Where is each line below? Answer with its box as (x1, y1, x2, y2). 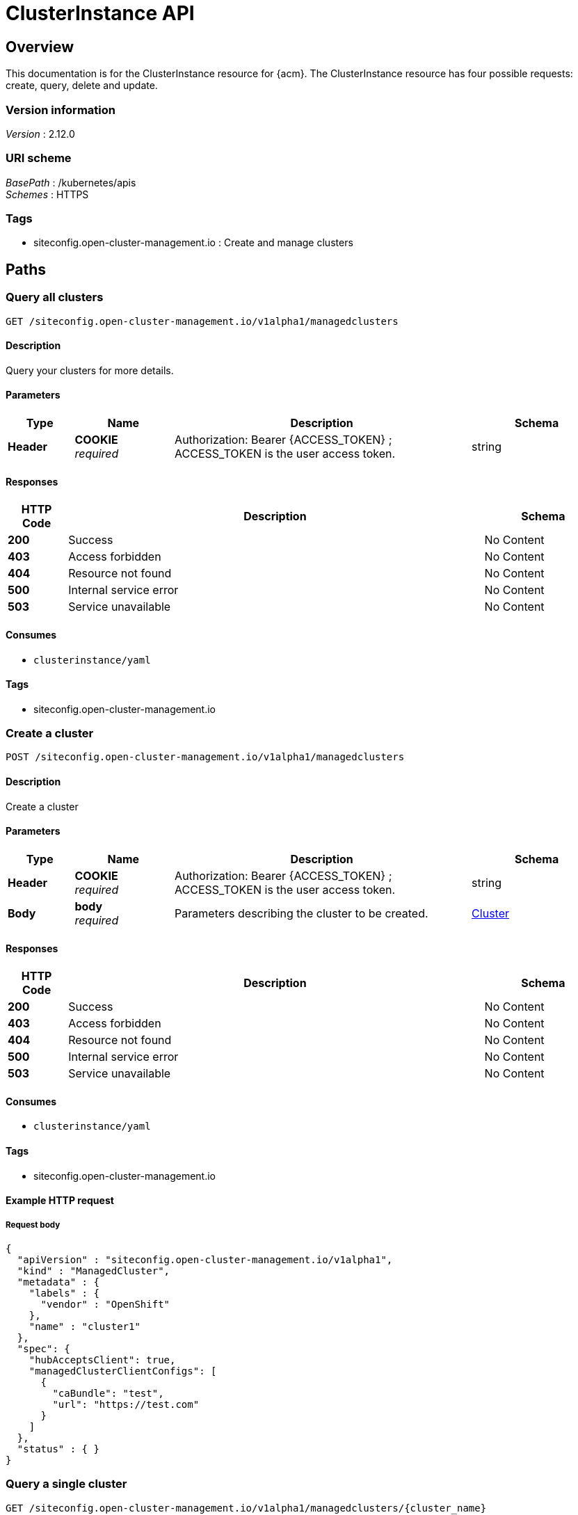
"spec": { (17, 1342, 70, 1354)
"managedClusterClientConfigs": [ (29, 1365, 217, 1377)
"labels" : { (29, 1287, 99, 1299)
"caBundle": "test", (52, 1387, 164, 1399)
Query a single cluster (6, 1477, 127, 1491)
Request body (6, 1219, 61, 1230)
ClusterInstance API (6, 1, 195, 25)
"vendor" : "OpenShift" (40, 1298, 170, 1310)
